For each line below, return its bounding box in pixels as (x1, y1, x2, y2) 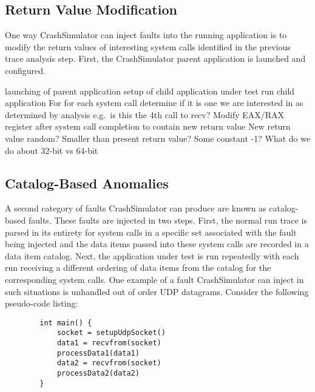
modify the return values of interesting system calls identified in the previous (5, 40, 291, 53)
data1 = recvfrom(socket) (56, 339, 161, 347)
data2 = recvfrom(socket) (56, 359, 161, 368)
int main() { (39, 318, 92, 327)
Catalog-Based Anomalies (5, 173, 169, 192)
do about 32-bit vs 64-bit (5, 144, 98, 156)
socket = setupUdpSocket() (56, 328, 166, 337)
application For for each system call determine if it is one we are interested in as (5, 96, 303, 109)
